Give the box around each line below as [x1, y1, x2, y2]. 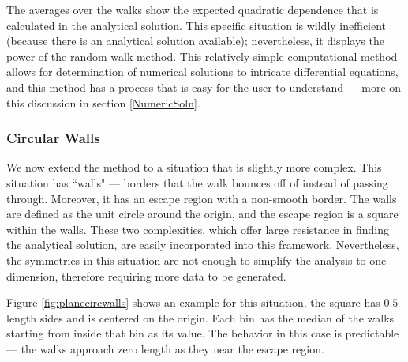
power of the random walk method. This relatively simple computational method [6, 47, 398, 64]
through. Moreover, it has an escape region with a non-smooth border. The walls [6, 190, 397, 206]
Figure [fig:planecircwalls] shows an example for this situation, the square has [6, 294, 380, 311]
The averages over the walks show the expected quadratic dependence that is [6, 2, 379, 17]
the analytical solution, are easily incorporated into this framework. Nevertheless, [6, 236, 399, 253]
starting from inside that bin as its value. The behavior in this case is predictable [6, 325, 399, 341]
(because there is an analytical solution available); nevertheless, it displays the [6, 32, 384, 49]
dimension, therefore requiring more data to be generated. [6, 267, 286, 284]
